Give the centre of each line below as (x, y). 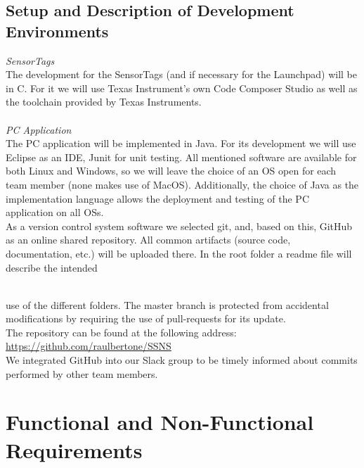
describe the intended (52, 267)
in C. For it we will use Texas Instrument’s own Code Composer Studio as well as (182, 88)
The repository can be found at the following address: (121, 332)
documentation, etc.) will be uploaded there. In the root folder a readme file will (179, 253)
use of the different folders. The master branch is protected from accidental (167, 304)
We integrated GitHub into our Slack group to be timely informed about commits (182, 360)
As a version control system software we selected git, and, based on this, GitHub (179, 226)
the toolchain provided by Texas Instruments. (104, 102)
